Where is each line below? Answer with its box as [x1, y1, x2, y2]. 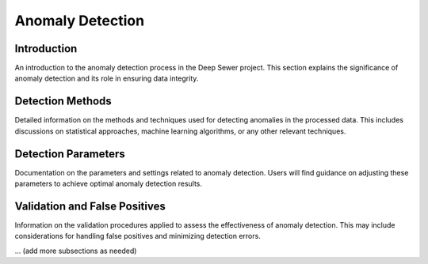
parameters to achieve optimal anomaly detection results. [14, 179, 202, 189]
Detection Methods [14, 95, 113, 108]
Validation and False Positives [14, 199, 166, 213]
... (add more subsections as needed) [14, 246, 137, 255]
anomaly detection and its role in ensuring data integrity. [14, 74, 199, 83]
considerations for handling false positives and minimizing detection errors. [14, 232, 261, 241]
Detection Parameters [14, 147, 126, 160]
